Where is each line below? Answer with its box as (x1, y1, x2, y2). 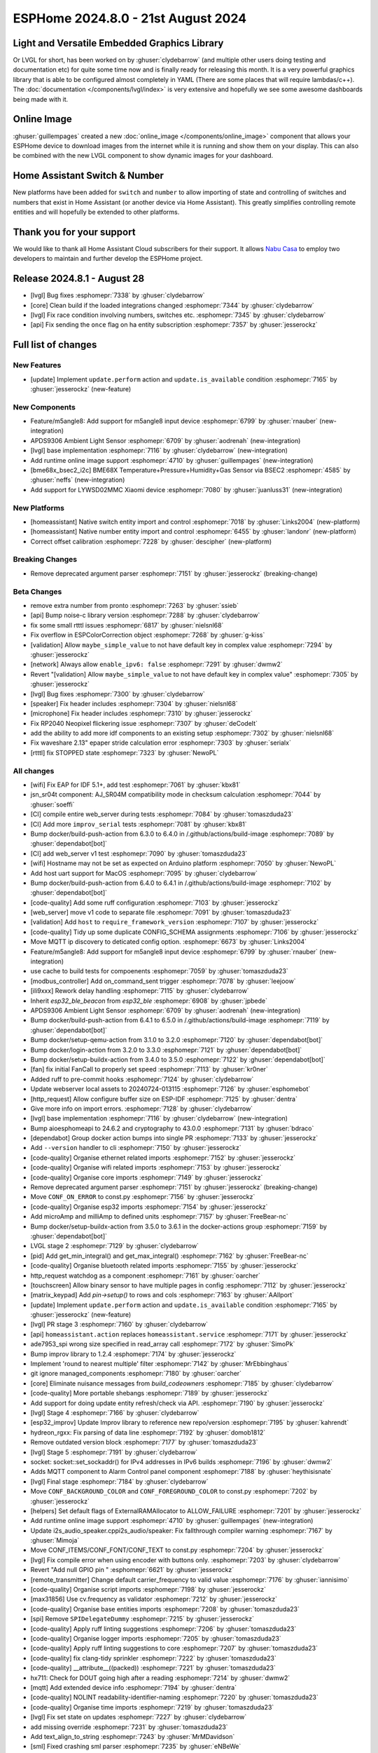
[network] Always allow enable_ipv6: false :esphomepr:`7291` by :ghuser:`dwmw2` (30, 660, 283, 669)
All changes (13, 766, 55, 776)
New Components (13, 402, 76, 412)
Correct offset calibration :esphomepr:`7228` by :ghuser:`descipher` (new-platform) (30, 537, 272, 546)
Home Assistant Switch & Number (13, 170, 164, 182)
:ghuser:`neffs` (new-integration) (30, 475, 125, 484)
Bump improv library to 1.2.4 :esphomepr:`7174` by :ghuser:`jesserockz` (30, 1350, 237, 1358)
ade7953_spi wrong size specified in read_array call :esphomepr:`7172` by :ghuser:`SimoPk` (30, 1340, 295, 1348)
